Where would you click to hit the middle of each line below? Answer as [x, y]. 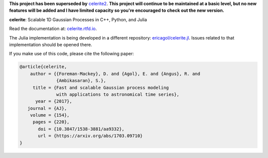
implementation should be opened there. [51, 44]
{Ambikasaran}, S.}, [81, 81]
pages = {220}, [51, 122]
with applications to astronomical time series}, [118, 94]
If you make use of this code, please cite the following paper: [71, 54]
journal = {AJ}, [47, 108]
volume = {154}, [50, 115]
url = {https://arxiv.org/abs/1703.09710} [90, 136]
